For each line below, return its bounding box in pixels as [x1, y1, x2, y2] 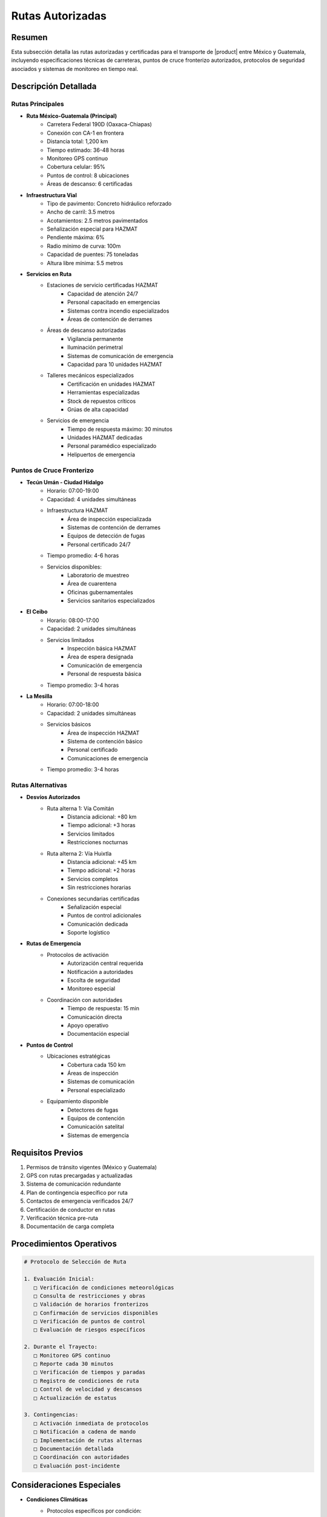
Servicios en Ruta [26, 271, 72, 278]
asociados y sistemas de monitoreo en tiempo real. [11, 65, 139, 72]
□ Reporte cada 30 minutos [33, 1360, 114, 1368]
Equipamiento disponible [47, 1098, 109, 1105]
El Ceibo [26, 608, 48, 615]
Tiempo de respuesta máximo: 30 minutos [67, 425, 173, 433]
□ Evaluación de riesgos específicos [33, 1326, 145, 1333]
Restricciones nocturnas [67, 839, 128, 846]
